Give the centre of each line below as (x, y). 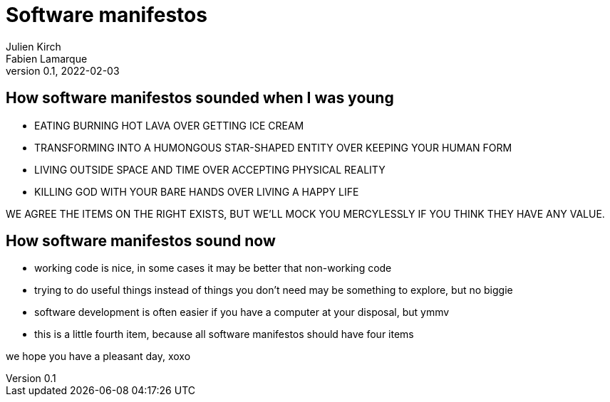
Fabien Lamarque (47, 58)
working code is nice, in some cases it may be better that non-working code (213, 268)
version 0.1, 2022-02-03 (63, 70)
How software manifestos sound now (141, 241)
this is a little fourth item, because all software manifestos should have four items (224, 334)
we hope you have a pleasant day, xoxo (98, 356)
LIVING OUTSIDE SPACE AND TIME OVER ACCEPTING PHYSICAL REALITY (210, 169)
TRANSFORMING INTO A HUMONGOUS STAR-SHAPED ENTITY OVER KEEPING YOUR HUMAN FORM (273, 147)
